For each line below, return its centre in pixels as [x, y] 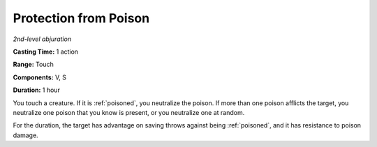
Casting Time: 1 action [46, 52]
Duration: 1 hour [37, 90]
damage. [25, 135]
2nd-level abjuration [42, 39]
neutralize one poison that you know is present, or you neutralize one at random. [129, 112]
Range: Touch [33, 64]
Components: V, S [39, 77]
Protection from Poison [81, 18]
